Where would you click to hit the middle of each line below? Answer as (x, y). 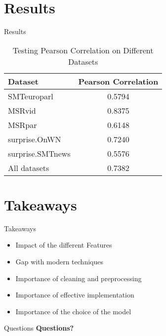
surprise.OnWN (35, 139)
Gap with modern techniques (59, 262)
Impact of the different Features (64, 245)
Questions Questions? (39, 328)
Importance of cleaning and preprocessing (79, 278)
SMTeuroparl (31, 96)
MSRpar (22, 125)
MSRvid (22, 110)
